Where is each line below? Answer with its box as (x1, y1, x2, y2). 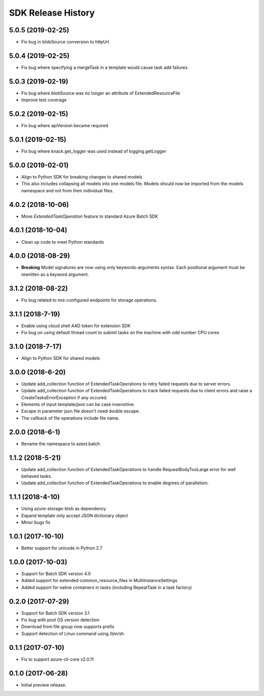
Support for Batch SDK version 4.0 (21, 570, 91, 577)
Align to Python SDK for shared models (21, 355, 100, 361)
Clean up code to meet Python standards (21, 239, 104, 245)
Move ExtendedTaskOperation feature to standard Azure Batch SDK (21, 213, 158, 219)
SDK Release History (9, 7, 95, 18)
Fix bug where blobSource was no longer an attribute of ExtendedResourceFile (21, 90, 180, 96)
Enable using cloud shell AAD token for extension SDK (21, 323, 131, 329)
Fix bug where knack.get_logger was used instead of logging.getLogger (21, 148, 166, 154)
